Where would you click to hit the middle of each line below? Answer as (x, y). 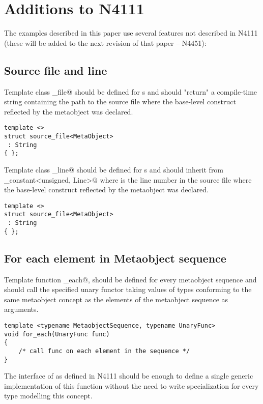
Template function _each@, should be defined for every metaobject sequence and (130, 279)
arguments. (21, 309)
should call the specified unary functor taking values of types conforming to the (128, 289)
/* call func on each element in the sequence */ (104, 351)
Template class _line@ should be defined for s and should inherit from (114, 169)
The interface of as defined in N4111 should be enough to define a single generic (129, 376)
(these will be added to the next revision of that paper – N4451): (105, 42)
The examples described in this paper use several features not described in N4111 (131, 33)
